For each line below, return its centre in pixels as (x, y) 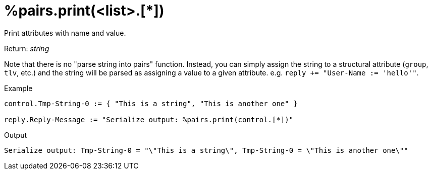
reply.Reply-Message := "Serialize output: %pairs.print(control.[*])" (149, 119)
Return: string (27, 48)
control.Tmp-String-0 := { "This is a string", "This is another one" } (151, 103)
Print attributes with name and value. (65, 33)
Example (18, 88)
